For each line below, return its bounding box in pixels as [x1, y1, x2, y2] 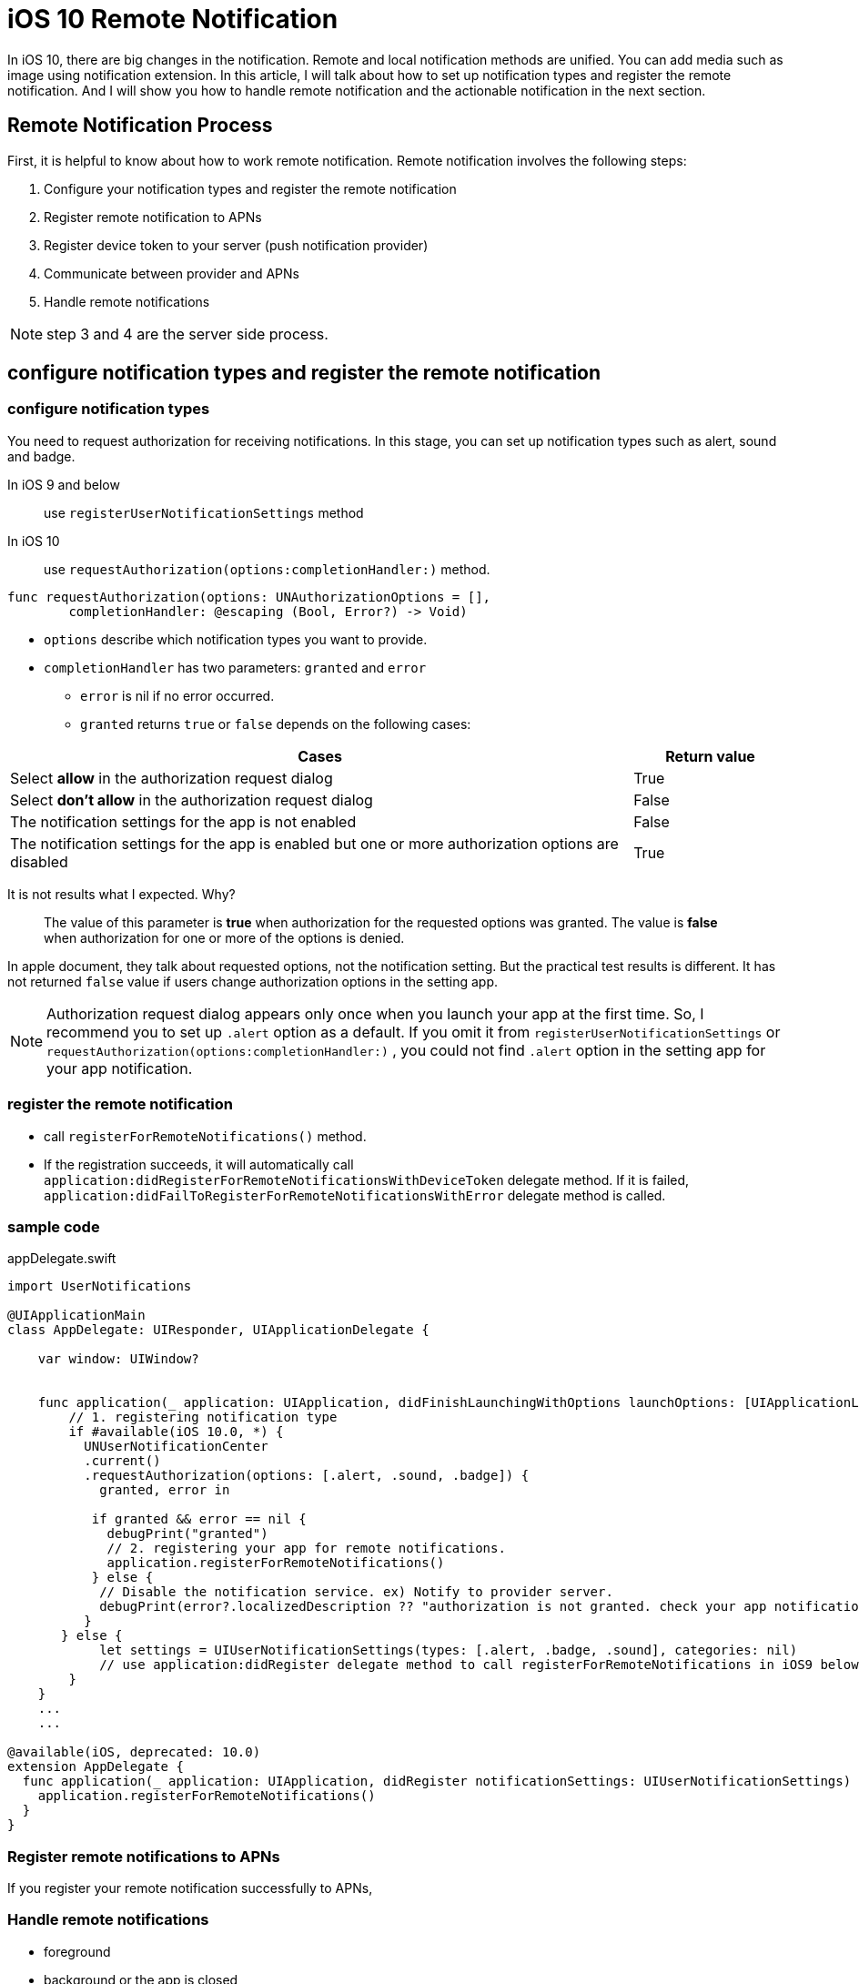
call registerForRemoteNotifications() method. [44, 1128, 367, 1144]
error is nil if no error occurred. [80, 687, 275, 704]
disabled [10, 852, 68, 871]
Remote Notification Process [7, 114, 273, 137]
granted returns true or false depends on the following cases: [80, 715, 471, 732]
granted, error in [99, 1483, 230, 1498]
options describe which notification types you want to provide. [44, 631, 428, 647]
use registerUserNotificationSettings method [44, 504, 364, 521]
